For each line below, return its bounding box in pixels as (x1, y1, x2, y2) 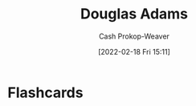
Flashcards (7, 84, 84, 101)
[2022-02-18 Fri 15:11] (98, 47, 170, 56)
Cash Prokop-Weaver (98, 31, 170, 41)
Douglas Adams (80, 5, 189, 23)
